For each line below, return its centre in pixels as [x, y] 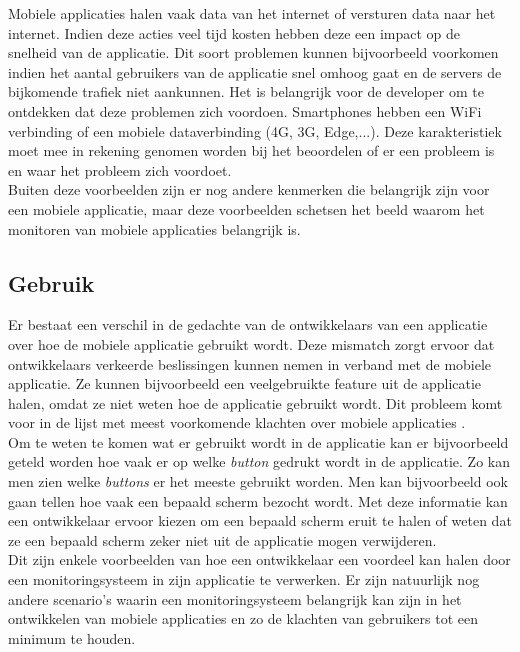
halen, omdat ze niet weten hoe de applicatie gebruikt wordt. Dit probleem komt [255, 402]
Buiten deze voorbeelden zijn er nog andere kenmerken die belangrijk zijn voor [249, 189]
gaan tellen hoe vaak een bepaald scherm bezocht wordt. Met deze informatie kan [258, 500]
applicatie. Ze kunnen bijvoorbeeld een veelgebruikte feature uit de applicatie [245, 383]
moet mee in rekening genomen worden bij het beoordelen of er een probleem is [251, 150]
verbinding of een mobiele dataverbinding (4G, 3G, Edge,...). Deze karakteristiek [255, 130]
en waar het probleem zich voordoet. [120, 169]
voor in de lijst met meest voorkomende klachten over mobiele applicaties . [237, 422]
